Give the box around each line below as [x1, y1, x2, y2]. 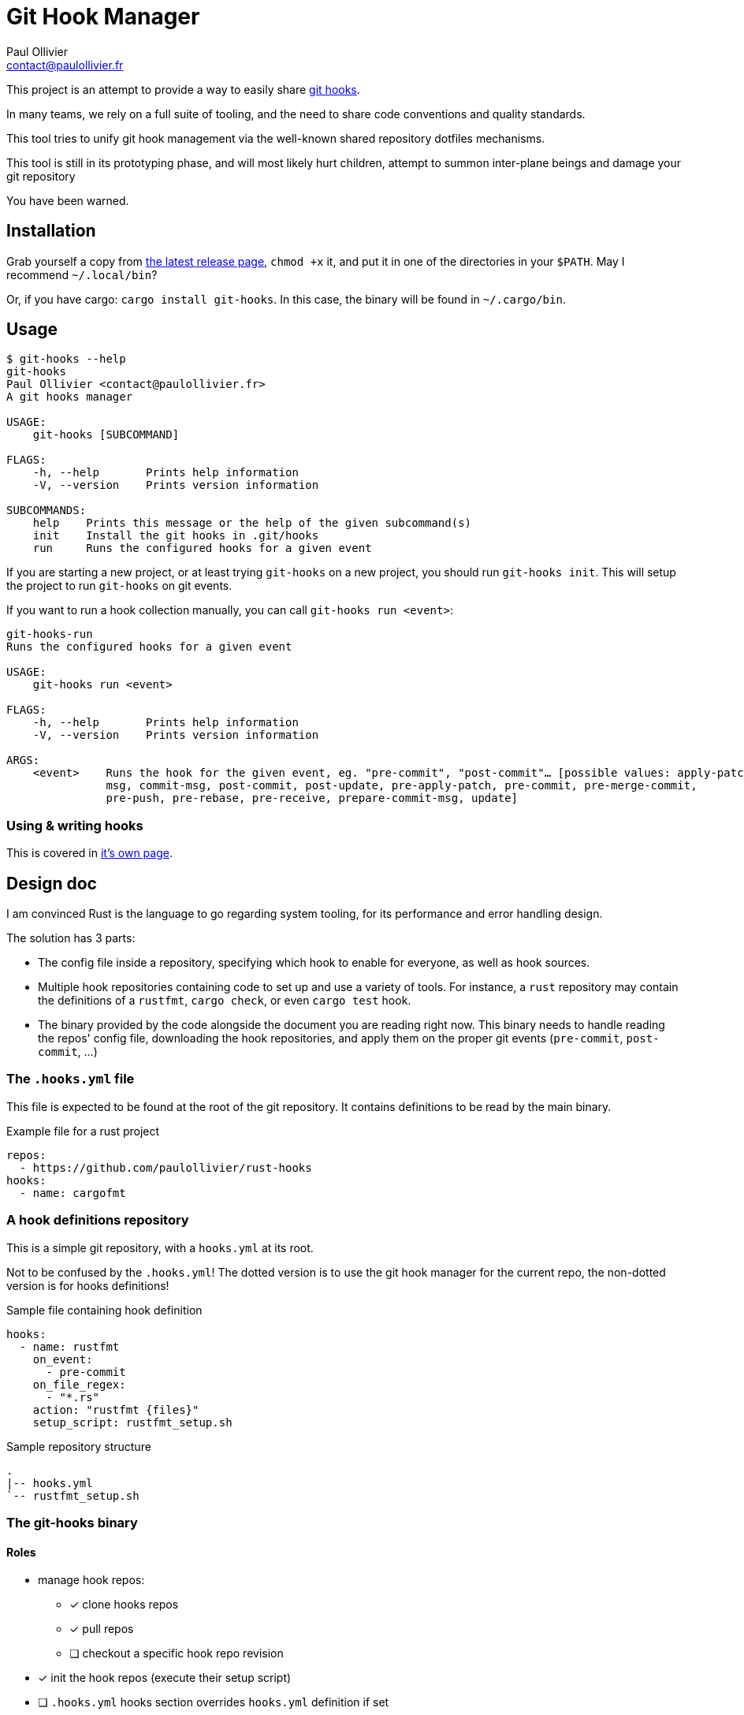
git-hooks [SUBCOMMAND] [32, 428, 180, 442]
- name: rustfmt [19, 1340, 120, 1353]
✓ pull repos [69, 1622, 134, 1636]
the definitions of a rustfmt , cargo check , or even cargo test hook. [38, 994, 411, 1008]
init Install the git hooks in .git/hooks [32, 529, 319, 542]
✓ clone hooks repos [69, 1598, 179, 1612]
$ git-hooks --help [6, 352, 126, 366]
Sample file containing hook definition [6, 1303, 203, 1317]
